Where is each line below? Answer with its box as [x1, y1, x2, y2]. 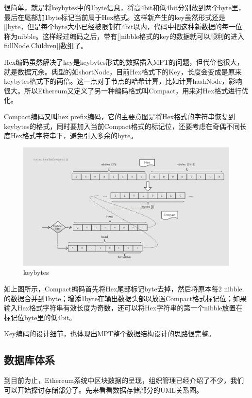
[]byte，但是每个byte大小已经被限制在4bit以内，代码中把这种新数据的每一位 [4, 21, 242, 32]
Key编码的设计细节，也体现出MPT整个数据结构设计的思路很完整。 [4, 328, 215, 339]
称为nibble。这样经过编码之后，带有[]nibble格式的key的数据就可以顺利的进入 [4, 31, 245, 41]
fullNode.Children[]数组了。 [4, 40, 88, 51]
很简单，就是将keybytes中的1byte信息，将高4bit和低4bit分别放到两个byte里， [4, 2, 245, 12]
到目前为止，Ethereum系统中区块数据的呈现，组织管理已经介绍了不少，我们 [4, 375, 244, 385]
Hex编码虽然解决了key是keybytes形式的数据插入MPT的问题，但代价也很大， [4, 56, 244, 67]
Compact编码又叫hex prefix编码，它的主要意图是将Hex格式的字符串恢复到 [4, 111, 235, 121]
